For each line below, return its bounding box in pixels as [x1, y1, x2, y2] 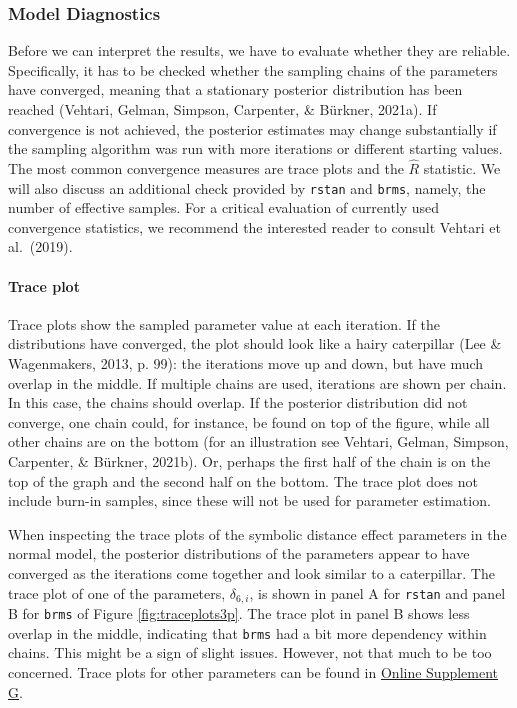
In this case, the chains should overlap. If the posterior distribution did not [8, 392, 468, 413]
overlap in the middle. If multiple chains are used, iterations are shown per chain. [8, 372, 507, 393]
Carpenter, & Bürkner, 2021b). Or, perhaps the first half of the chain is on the [8, 450, 491, 471]
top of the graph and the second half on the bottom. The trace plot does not [8, 470, 479, 491]
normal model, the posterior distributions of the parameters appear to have [8, 543, 470, 564]
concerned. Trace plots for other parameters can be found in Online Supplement [8, 661, 499, 682]
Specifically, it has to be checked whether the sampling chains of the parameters [8, 59, 498, 80]
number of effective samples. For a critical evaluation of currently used [8, 197, 440, 218]
